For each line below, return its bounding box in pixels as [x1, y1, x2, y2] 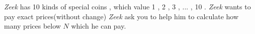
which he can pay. [71, 21, 126, 31]
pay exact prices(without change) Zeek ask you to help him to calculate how [4, 11, 239, 21]
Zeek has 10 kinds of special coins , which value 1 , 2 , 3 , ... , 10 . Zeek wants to [4, 1, 251, 11]
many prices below [4, 21, 61, 31]
